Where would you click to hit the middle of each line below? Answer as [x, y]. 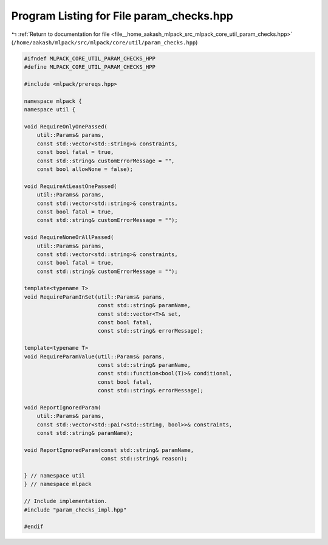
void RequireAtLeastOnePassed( [71, 186]
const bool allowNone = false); [85, 169]
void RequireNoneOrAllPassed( [69, 238]
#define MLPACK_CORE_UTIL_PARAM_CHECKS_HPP [90, 67]
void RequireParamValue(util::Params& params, [94, 356]
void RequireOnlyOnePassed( [66, 127]
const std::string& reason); [144, 459]
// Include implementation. [66, 501]
